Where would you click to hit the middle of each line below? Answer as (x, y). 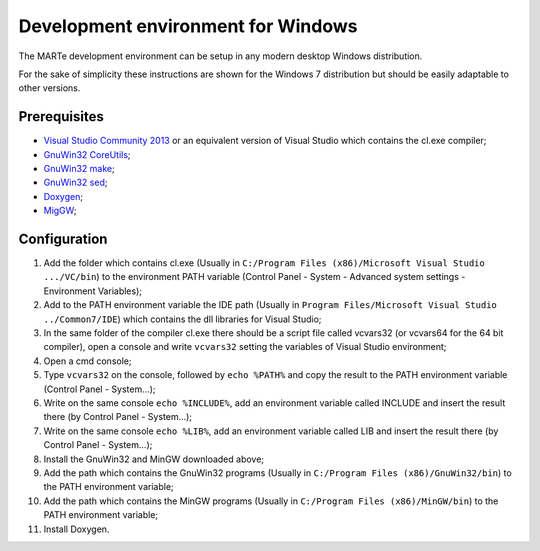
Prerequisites (61, 116)
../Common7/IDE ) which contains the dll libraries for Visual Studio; (182, 319)
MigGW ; (60, 211)
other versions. (49, 88)
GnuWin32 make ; (79, 169)
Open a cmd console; (87, 361)
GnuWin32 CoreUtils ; (87, 154)
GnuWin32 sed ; (75, 182)
